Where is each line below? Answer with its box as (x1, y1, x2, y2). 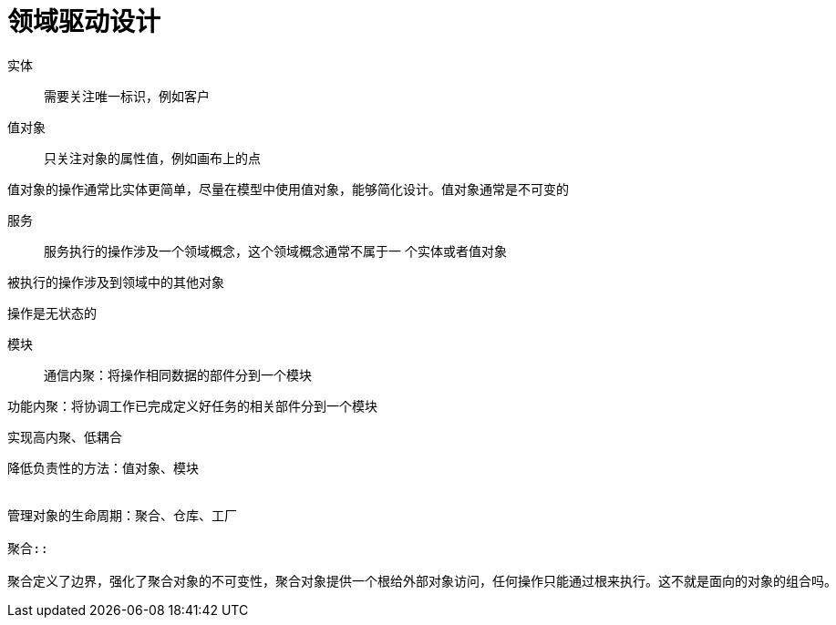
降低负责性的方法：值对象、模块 (7, 460, 199, 476)
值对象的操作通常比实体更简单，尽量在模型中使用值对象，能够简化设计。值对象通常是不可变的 (7, 180, 569, 197)
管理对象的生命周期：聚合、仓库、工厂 (7, 507, 237, 523)
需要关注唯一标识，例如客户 (44, 87, 210, 104)
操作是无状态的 (7, 304, 97, 321)
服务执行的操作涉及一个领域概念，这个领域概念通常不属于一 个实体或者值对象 (44, 242, 507, 259)
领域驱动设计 (7, 6, 161, 37)
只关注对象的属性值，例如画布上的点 (44, 149, 261, 166)
